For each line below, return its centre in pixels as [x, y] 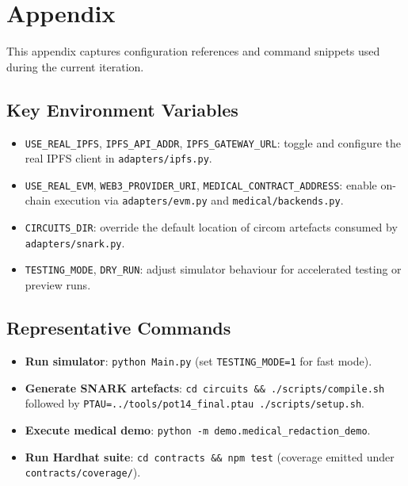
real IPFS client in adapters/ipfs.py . [118, 158]
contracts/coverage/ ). [83, 472]
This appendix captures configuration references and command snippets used [193, 51]
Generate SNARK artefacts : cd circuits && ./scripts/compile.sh [205, 387]
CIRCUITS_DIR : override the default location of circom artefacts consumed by [211, 227]
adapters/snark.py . [75, 242]
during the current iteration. [75, 66]
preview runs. [58, 285]
